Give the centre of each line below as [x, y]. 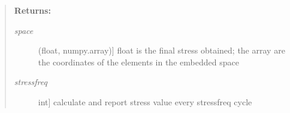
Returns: [32, 10]
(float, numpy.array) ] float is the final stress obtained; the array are [161, 50]
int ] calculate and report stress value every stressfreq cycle [145, 101]
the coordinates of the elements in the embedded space [138, 62]
